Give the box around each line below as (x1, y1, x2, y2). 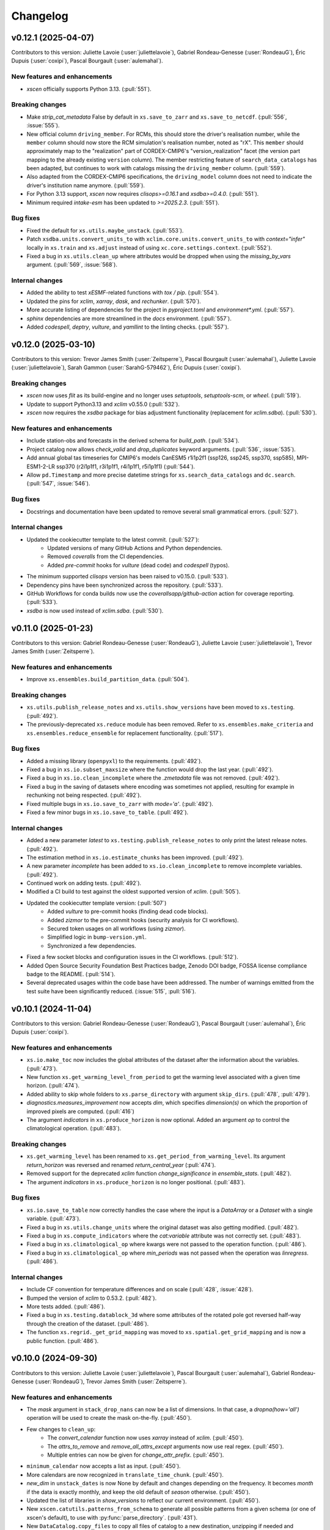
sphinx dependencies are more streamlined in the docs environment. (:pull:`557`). (26, 315, 232, 322)
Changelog (11, 9, 68, 23)
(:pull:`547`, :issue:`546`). (26, 480, 90, 487)
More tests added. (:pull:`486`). (26, 1303, 106, 1310)
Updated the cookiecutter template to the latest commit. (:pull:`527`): (26, 535, 200, 543)
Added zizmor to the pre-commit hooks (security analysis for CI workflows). (47, 916, 239, 924)
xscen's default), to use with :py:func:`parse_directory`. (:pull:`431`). (26, 1513, 198, 1521)
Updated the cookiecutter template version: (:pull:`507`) (26, 899, 167, 906)
